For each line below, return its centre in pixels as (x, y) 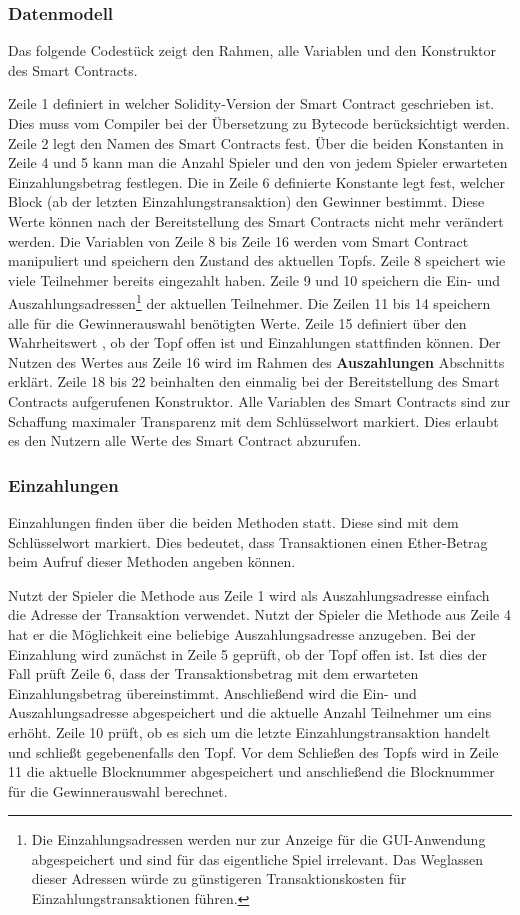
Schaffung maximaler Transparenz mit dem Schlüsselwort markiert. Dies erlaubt (253, 420)
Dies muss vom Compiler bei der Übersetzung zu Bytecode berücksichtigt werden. (259, 123)
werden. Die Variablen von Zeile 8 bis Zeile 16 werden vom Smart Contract (238, 240)
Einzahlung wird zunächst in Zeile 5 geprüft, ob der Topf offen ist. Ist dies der (248, 653)
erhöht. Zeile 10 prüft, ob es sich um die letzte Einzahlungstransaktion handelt (249, 731)
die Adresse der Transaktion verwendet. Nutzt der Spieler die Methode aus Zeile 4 (259, 614)
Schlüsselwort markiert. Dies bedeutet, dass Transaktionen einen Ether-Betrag (248, 541)
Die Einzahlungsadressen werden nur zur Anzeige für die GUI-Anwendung (258, 839)
